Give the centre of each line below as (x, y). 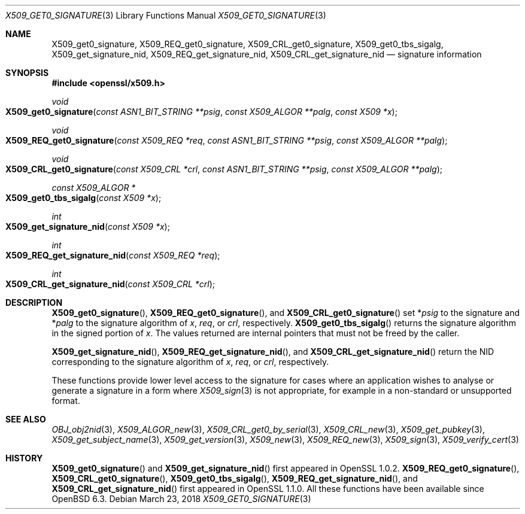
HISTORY (24, 458)
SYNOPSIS (27, 73)
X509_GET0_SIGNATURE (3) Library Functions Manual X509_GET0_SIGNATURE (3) (166, 15)
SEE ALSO (26, 419)
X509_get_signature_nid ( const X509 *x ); (88, 226)
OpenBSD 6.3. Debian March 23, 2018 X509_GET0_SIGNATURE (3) (181, 499)
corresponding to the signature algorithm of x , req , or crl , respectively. (190, 362)
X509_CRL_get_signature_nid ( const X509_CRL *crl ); (110, 284)
